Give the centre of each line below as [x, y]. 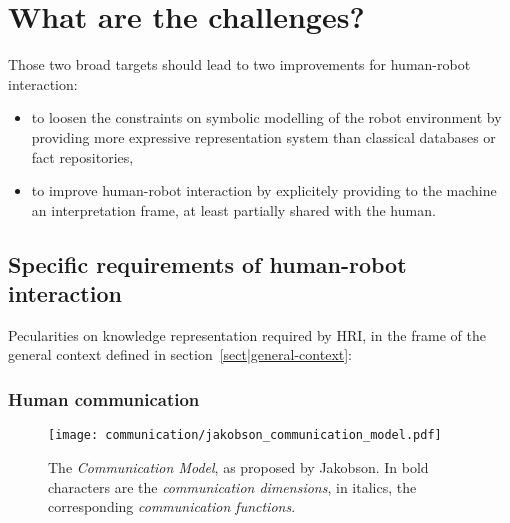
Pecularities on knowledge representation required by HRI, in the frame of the [247, 334]
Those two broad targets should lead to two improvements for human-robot [239, 64]
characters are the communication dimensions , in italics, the [232, 486]
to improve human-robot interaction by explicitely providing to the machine [264, 190]
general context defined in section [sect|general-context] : [180, 354]
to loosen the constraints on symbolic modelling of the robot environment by [266, 117]
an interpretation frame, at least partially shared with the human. [233, 209]
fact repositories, [82, 156]
